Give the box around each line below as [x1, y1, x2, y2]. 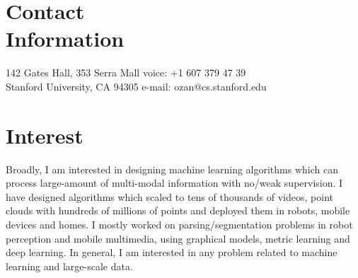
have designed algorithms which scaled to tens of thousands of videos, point [6, 189, 333, 204]
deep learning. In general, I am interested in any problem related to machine [6, 245, 337, 260]
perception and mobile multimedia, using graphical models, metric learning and [6, 231, 350, 245]
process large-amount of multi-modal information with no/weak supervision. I [6, 175, 343, 190]
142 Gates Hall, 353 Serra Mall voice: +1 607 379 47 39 [6, 65, 246, 80]
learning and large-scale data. [6, 258, 133, 273]
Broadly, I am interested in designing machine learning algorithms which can [6, 161, 338, 176]
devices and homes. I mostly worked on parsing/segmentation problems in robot [6, 217, 353, 231]
